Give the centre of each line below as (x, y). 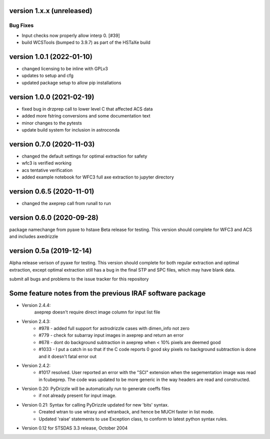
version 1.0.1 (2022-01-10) (51, 57)
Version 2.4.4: (36, 305)
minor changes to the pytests (52, 123)
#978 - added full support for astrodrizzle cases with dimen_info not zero (114, 328)
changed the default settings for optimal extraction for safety (84, 156)
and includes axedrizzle (34, 236)
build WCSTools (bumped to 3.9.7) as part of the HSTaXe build (86, 42)
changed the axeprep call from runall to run (66, 203)
